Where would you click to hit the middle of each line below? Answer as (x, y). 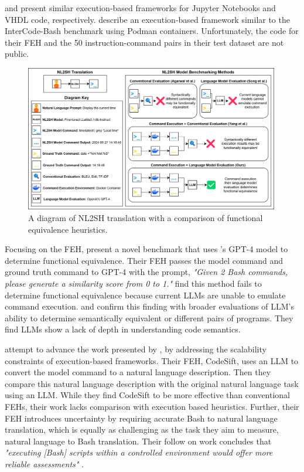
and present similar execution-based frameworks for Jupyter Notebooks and (140, 8)
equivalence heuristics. (68, 229)
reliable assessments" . (44, 463)
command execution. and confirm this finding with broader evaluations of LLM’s (149, 306)
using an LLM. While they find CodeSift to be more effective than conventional (148, 395)
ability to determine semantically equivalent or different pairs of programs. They (149, 318)
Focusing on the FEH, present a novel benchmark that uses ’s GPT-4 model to (146, 249)
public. (17, 54)
